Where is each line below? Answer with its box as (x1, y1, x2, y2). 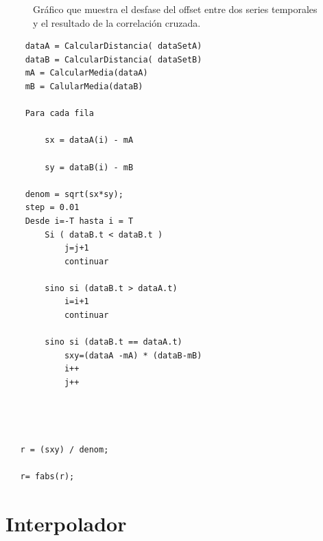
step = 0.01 (25, 203, 80, 213)
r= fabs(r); (20, 472, 75, 482)
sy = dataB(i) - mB (45, 162, 134, 172)
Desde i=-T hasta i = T (25, 216, 134, 226)
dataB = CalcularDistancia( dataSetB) (25, 54, 202, 65)
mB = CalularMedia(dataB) (25, 81, 143, 91)
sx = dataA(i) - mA (45, 135, 134, 146)
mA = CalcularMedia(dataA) (25, 68, 148, 78)
